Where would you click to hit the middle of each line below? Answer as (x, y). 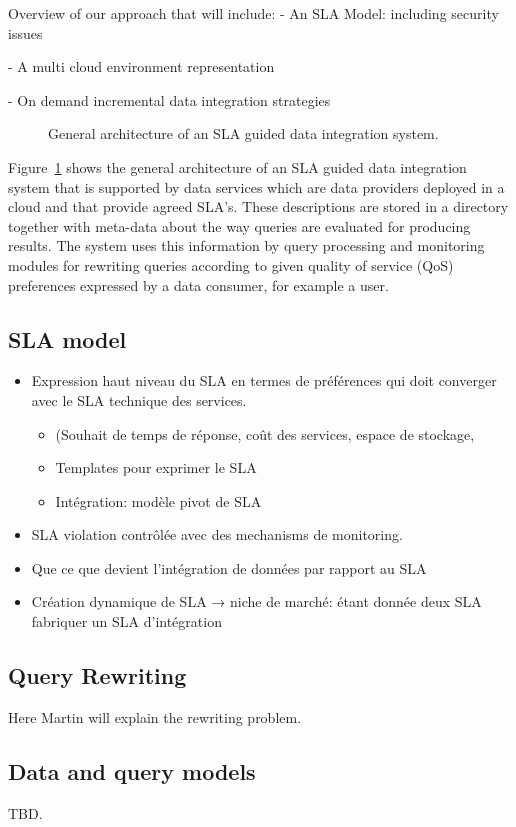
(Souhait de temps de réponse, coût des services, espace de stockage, (265, 433)
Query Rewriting (97, 675)
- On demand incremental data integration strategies (169, 99)
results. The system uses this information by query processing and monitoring (246, 245)
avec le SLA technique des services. (139, 399)
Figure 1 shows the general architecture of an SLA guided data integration (237, 166)
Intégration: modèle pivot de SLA (158, 500)
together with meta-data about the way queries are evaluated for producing (239, 225)
